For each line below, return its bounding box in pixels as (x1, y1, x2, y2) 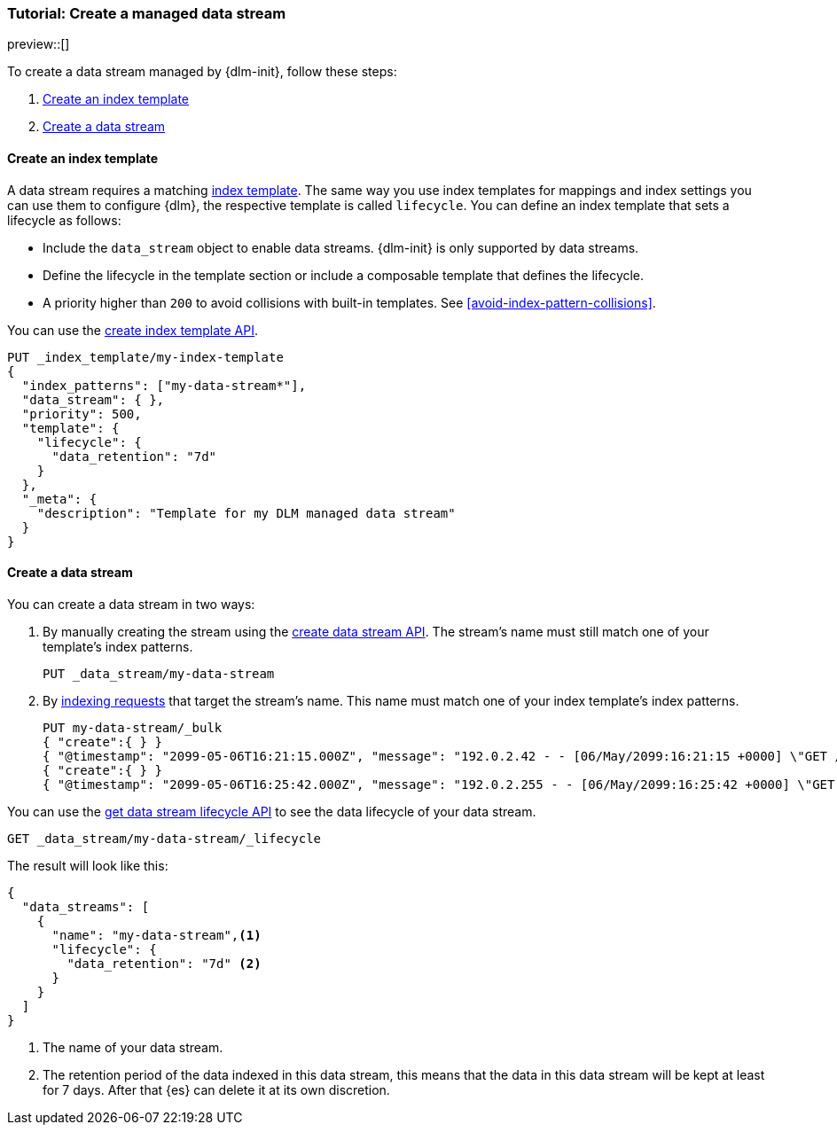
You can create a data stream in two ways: (7, 596, 255, 612)
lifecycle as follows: (7, 212, 121, 228)
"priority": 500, (21, 406, 142, 421)
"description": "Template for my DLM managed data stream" (36, 505, 456, 520)
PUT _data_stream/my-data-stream (43, 666, 275, 681)
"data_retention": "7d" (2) (66, 956, 262, 971)
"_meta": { (21, 491, 98, 506)
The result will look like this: (7, 857, 168, 873)
